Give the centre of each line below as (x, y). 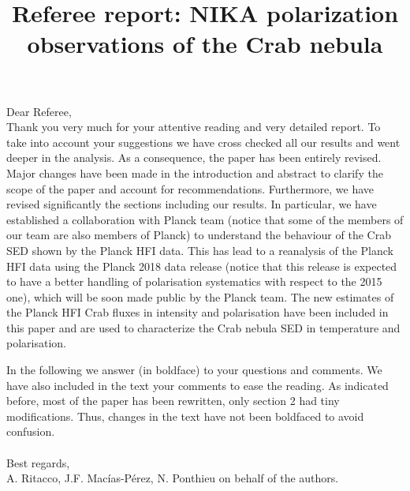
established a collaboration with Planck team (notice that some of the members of (205, 219)
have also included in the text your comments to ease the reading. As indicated (198, 385)
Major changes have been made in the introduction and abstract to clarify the (195, 172)
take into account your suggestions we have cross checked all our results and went (203, 142)
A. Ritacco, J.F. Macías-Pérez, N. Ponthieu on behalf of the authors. (173, 478)
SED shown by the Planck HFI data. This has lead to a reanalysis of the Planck (200, 250)
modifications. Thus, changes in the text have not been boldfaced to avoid (185, 416)
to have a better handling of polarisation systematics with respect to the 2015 (194, 281)
